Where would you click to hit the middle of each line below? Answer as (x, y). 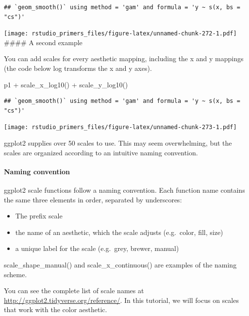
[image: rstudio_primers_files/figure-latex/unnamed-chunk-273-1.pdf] (120, 127)
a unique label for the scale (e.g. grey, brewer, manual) (97, 248)
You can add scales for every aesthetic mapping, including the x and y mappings (124, 58)
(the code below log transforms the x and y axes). (78, 68)
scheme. (16, 274)
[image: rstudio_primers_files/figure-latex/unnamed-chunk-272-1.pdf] (120, 34)
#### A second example (43, 42)
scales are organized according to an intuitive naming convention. (101, 152)
